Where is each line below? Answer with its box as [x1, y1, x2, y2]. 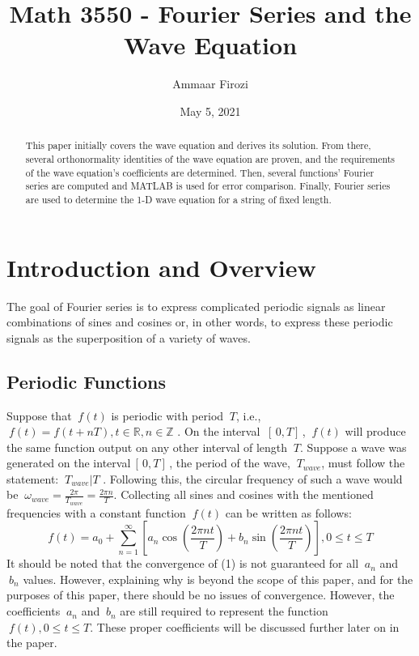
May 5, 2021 [180, 102, 241, 119]
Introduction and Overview [6, 250, 316, 283]
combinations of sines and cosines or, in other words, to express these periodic [6, 313, 393, 330]
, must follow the [321, 454, 405, 471]
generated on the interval [6, 454, 131, 471]
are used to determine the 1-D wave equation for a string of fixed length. [25, 192, 332, 206]
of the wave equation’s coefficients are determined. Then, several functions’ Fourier [25, 165, 375, 179]
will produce [345, 423, 406, 440]
